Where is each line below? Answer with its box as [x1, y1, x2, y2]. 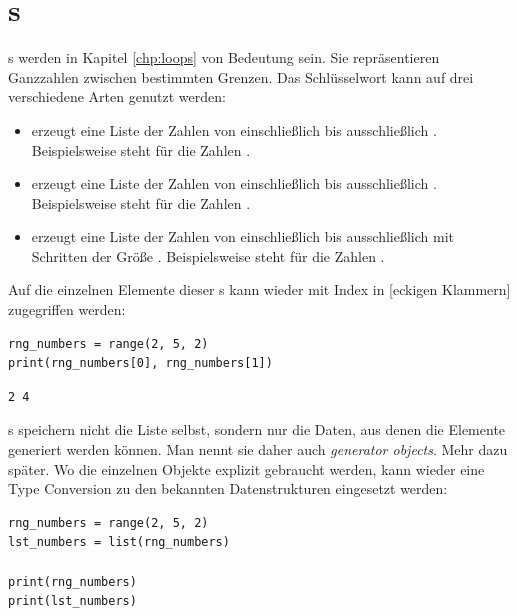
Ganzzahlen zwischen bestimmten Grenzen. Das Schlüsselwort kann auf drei [8, 66, 474, 87]
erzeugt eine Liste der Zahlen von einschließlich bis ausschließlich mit [31, 226, 454, 247]
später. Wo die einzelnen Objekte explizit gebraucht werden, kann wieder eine [8, 458, 485, 479]
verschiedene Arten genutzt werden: [8, 86, 226, 107]
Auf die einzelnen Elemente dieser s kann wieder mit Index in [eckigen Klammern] [8, 279, 511, 300]
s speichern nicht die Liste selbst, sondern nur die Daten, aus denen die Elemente [8, 419, 506, 440]
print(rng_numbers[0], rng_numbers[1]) [8, 356, 273, 371]
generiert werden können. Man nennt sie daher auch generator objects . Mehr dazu [8, 439, 508, 460]
